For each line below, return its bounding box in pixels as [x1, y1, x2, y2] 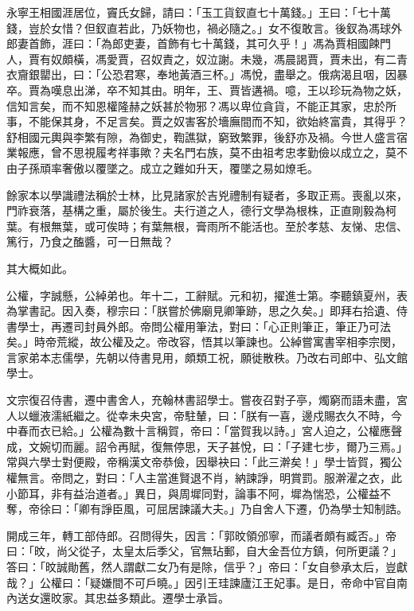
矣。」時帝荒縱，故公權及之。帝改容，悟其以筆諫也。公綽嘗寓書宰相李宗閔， [6, 333, 402, 350]
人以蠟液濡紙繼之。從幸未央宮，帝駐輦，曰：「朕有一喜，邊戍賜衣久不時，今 [6, 407, 402, 423]
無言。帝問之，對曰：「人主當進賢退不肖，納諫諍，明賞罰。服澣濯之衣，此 [17, 469, 402, 486]
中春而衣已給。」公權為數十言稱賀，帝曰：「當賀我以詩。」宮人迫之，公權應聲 [6, 422, 402, 439]
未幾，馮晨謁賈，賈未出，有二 [240, 50, 396, 67]
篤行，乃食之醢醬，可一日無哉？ [6, 233, 174, 250]
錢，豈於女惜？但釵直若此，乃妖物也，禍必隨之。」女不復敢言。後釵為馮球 [6, 19, 391, 36]
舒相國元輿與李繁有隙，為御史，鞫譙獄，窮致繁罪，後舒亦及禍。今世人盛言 [6, 128, 396, 145]
